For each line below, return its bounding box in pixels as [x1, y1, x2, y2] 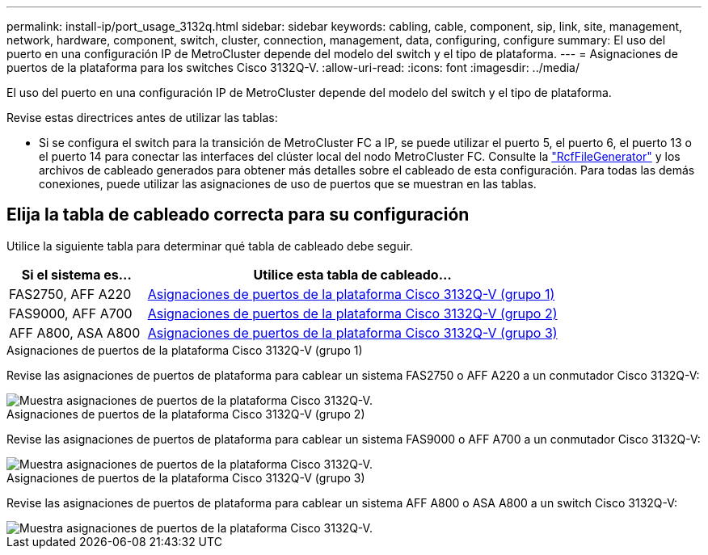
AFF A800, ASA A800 [9, 324, 141, 341]
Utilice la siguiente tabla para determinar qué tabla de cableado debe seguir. [6, 238, 413, 253]
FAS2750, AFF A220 [9, 285, 132, 302]
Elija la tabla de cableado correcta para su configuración [6, 204, 470, 225]
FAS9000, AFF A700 [9, 305, 133, 322]
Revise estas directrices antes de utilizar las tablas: [6, 111, 278, 124]
